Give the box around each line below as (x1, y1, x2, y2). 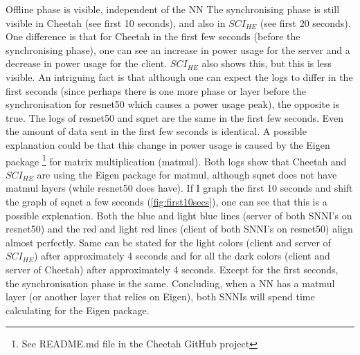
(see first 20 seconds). (260, 15, 351, 30)
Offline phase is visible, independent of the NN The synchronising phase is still (6, 2, 340, 16)
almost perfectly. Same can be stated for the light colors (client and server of (6, 235, 331, 249)
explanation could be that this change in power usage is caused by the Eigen (6, 137, 330, 152)
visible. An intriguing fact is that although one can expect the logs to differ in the (6, 69, 353, 84)
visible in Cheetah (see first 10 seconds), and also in (6, 15, 226, 30)
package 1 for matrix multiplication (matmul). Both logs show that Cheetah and (6, 152, 347, 168)
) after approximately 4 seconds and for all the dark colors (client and (33, 248, 330, 263)
